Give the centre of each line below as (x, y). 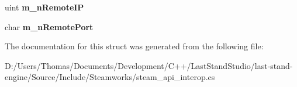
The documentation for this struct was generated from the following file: (134, 46)
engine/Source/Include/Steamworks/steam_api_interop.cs (110, 77)
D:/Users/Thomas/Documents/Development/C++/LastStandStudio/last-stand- (149, 65)
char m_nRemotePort (49, 26)
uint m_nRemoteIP (44, 7)
